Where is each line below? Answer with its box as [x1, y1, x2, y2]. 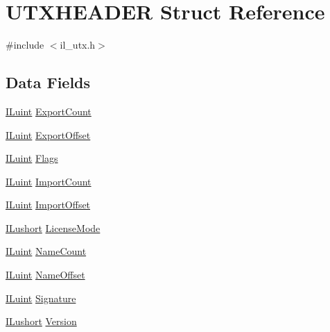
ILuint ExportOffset [6, 127, 91, 142]
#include [6, 38, 44, 52]
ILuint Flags [6, 151, 58, 165]
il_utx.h [60, 38, 96, 52]
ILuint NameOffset [6, 267, 85, 282]
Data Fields [6, 72, 91, 93]
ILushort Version [6, 314, 77, 329]
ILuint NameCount [6, 244, 87, 258]
